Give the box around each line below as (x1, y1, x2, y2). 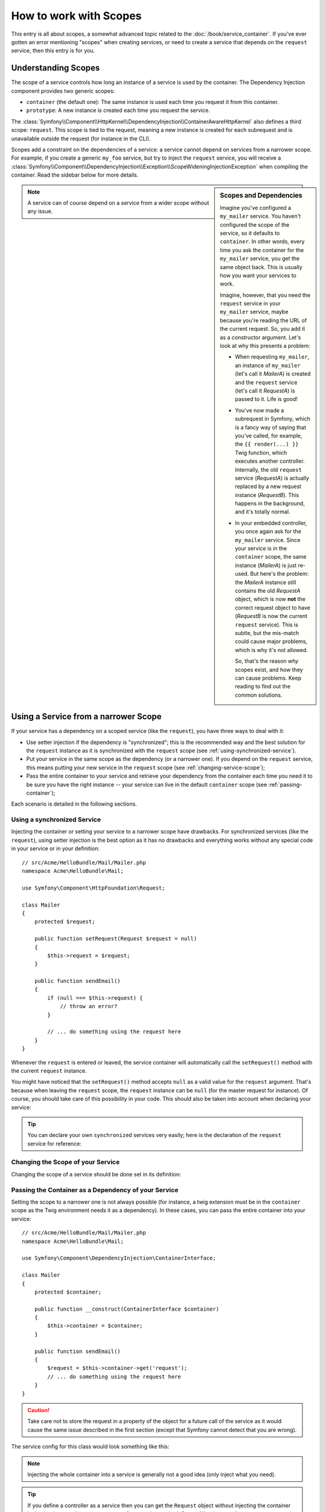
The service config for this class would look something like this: (11, 1443, 170, 1450)
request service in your (220, 300, 281, 307)
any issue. (27, 207, 53, 215)
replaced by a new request (235, 483, 302, 490)
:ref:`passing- (268, 781, 302, 788)
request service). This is (235, 621, 299, 628)
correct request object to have (235, 604, 311, 611)
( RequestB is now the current (235, 613, 308, 620)
